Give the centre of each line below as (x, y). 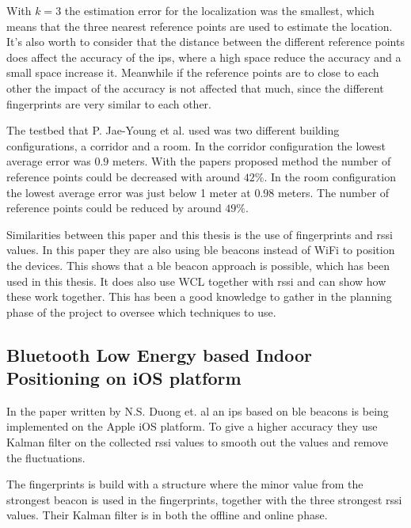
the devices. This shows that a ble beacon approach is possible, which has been (198, 265)
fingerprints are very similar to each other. (109, 103)
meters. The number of (333, 192)
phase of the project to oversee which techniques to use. (141, 311)
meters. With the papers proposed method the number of (252, 161)
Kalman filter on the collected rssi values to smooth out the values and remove (197, 442)
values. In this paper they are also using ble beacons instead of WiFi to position (201, 250)
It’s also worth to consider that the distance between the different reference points (205, 42)
